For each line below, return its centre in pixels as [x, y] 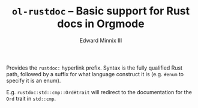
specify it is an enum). [34, 80]
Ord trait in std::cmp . [31, 98]
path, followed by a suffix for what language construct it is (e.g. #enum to [95, 74]
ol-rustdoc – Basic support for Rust [101, 11]
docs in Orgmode [101, 24]
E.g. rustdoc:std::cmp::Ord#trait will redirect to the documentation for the [99, 92]
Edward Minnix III [101, 40]
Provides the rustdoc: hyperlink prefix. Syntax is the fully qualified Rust [94, 68]
